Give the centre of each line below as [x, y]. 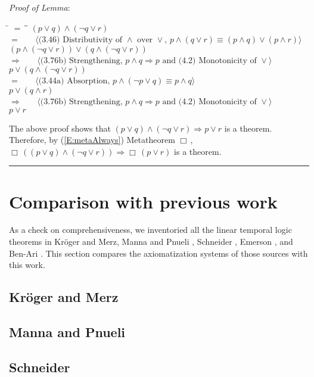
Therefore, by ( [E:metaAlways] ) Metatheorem [92, 140]
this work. [27, 265]
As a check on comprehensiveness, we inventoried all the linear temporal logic [150, 230]
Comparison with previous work [143, 201]
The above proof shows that [60, 128]
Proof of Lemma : [40, 7]
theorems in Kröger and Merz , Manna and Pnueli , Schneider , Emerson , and [151, 242]
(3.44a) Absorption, [74, 81]
